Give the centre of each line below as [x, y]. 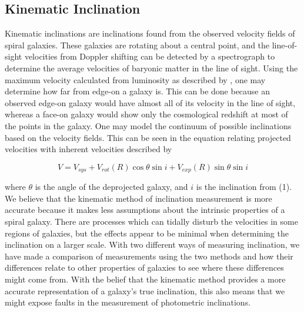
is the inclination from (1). [244, 187]
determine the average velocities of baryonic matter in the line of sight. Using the [151, 68]
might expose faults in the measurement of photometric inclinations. [128, 302]
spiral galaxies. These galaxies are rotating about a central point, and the [137, 45]
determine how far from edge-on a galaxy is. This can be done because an [138, 91]
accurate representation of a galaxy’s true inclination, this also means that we [145, 290]
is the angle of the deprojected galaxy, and [111, 187]
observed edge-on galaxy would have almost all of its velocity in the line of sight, [150, 102]
